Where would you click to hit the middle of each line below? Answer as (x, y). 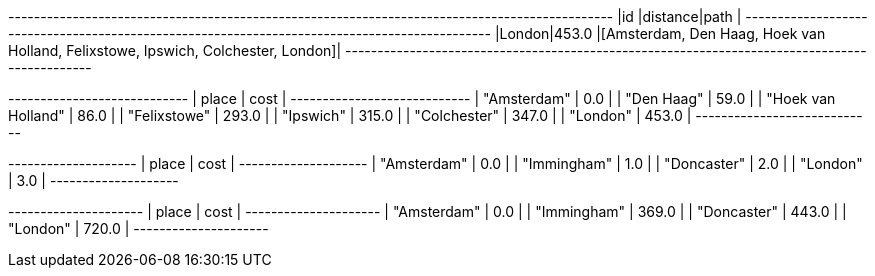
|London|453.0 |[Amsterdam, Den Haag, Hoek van (660, 33)
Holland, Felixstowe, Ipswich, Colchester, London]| (175, 50)
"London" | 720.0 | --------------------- (138, 228)
